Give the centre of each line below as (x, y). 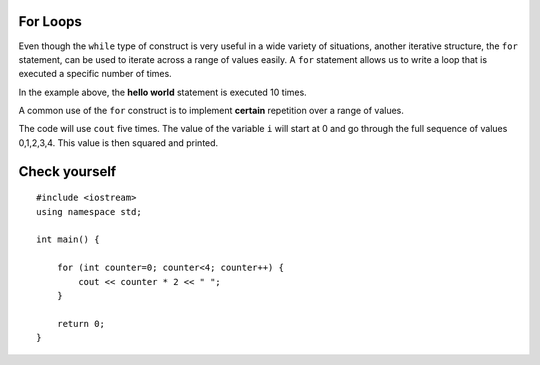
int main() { (68, 239)
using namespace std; (89, 211)
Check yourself (67, 171)
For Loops (50, 21)
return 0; (80, 323)
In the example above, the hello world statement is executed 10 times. (162, 92)
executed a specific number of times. (95, 74)
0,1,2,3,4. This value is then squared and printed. (118, 142)
